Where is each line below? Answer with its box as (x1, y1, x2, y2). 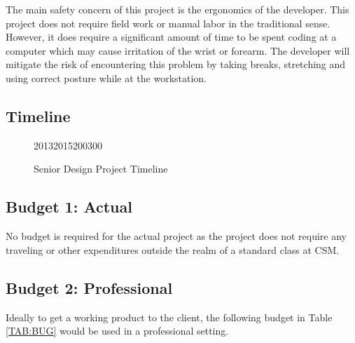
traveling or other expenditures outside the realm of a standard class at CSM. (6, 242, 340, 257)
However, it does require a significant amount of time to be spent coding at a (6, 29, 337, 44)
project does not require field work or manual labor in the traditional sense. (6, 15, 330, 30)
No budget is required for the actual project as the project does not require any (6, 229, 347, 243)
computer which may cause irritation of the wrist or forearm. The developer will (6, 43, 350, 58)
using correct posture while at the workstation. (6, 70, 207, 85)
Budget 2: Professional (6, 276, 173, 298)
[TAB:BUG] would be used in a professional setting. (6, 323, 229, 338)
